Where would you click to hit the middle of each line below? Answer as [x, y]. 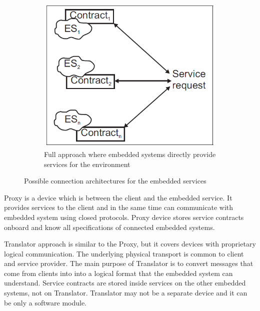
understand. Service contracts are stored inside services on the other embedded [125, 283]
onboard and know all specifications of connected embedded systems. [109, 227]
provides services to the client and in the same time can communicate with [119, 207]
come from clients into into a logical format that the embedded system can [118, 273]
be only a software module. [45, 302]
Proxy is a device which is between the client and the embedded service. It [118, 197]
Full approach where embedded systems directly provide [130, 154]
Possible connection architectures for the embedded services [115, 181]
